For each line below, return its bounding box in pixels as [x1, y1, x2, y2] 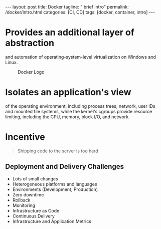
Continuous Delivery [12, 213, 55, 219]
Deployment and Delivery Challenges [5, 162, 124, 171]
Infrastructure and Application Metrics [12, 218, 92, 224]
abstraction [5, 38, 55, 49]
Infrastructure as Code [12, 207, 60, 213]
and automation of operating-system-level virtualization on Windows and [5, 54, 156, 60]
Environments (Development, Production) [12, 186, 98, 192]
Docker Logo [18, 69, 45, 75]
